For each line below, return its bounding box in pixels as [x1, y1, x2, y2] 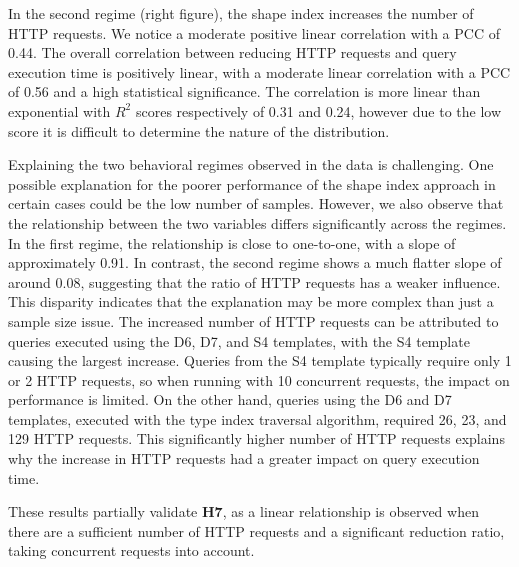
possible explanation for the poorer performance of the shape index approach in [8, 173, 496, 194]
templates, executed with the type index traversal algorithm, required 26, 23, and [8, 408, 507, 429]
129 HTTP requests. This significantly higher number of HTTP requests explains [8, 428, 505, 449]
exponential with [8, 100, 111, 121]
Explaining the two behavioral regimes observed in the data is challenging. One [8, 154, 494, 175]
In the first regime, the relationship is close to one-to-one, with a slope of [8, 232, 456, 253]
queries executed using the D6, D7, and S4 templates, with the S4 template [8, 330, 470, 351]
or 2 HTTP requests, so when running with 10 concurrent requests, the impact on [8, 369, 510, 390]
